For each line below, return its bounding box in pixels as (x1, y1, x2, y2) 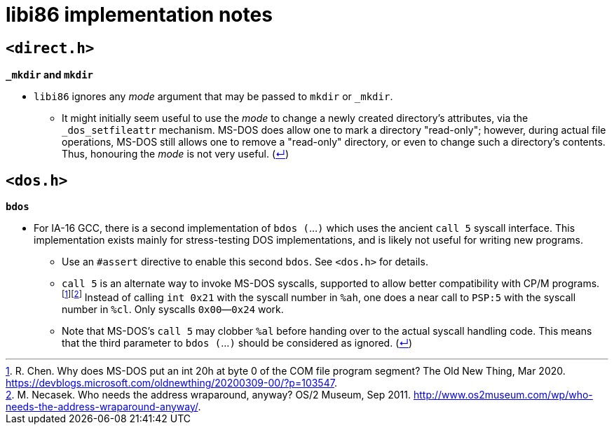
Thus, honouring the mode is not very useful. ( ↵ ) (62, 148, 289, 160)
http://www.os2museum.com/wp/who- (413, 388, 593, 401)
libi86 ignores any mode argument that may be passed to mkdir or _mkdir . (34, 90, 393, 103)
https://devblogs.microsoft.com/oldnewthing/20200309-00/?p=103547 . (6, 376, 337, 389)
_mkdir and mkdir (6, 69, 94, 81)
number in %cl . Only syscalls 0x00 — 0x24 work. (62, 303, 284, 315)
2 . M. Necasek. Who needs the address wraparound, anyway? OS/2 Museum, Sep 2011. (6, 388, 411, 401)
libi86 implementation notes (6, 3, 273, 27)
